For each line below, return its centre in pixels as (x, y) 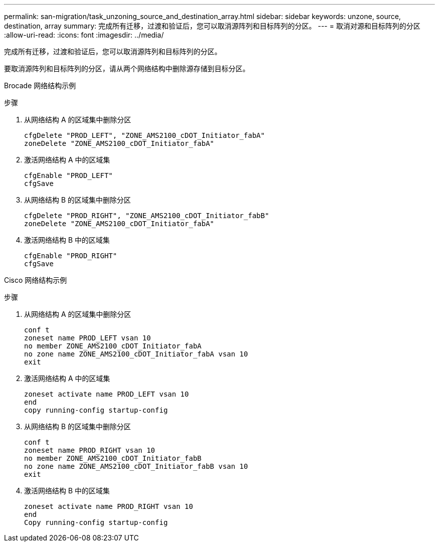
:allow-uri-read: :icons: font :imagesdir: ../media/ (84, 35)
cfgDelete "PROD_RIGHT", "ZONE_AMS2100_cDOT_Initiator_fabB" (147, 216)
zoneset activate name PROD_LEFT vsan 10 (106, 394)
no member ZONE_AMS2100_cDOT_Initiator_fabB (113, 458)
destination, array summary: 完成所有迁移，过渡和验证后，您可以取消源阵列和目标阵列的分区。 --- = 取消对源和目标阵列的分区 (212, 26)
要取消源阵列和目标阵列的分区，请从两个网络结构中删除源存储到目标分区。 (127, 68)
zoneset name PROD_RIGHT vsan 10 (90, 450)
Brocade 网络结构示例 (40, 85)
